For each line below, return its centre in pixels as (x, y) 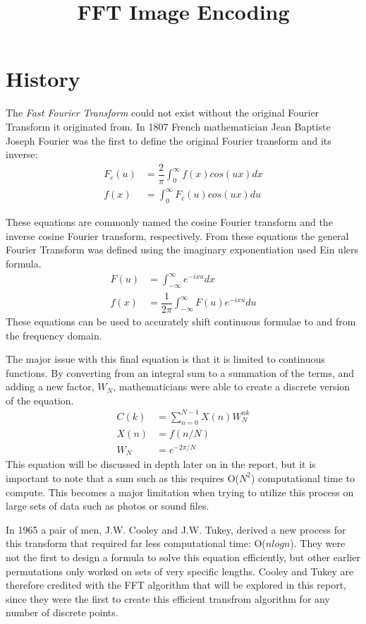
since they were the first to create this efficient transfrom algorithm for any (168, 598)
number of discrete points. (62, 612)
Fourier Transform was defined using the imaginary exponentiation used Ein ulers (182, 250)
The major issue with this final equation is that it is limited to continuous (165, 359)
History (43, 79)
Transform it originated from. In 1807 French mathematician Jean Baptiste (168, 126)
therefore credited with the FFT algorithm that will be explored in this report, (176, 585)
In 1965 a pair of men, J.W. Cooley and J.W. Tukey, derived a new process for (176, 529)
